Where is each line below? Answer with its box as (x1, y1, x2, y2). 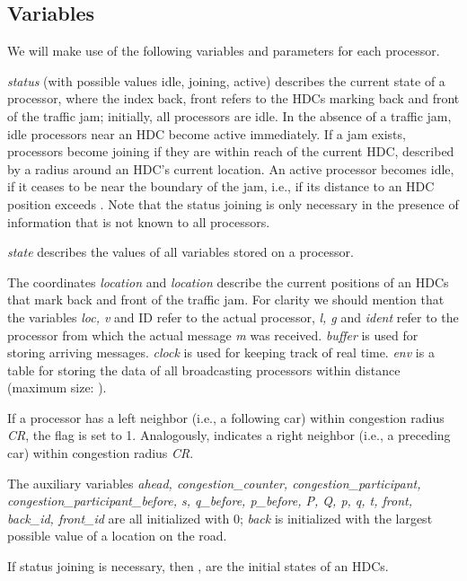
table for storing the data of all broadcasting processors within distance (7, 360, 401, 379)
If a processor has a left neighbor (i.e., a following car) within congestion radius (7, 408, 445, 427)
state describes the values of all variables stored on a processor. (7, 242, 354, 261)
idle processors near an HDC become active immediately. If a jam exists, (7, 124, 406, 143)
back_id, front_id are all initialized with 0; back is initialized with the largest (7, 508, 433, 527)
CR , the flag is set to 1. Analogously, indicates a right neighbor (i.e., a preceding (7, 426, 451, 445)
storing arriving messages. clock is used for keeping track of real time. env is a (7, 343, 435, 362)
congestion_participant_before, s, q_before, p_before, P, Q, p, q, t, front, (7, 491, 413, 510)
